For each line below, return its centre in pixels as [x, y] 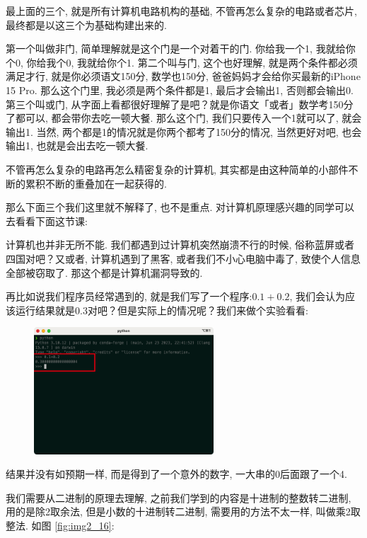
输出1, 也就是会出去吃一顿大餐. [77, 145]
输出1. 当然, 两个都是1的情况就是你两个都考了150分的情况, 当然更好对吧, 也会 [184, 131]
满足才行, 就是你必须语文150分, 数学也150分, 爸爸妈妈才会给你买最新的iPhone [183, 76]
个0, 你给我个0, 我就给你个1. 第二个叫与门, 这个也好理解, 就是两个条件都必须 [182, 62]
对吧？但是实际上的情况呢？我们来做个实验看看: [198, 310]
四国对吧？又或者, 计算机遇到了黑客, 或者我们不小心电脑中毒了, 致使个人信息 [183, 258]
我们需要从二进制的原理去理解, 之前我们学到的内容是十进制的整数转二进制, [179, 497]
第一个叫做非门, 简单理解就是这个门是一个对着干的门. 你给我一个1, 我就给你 [181, 48]
